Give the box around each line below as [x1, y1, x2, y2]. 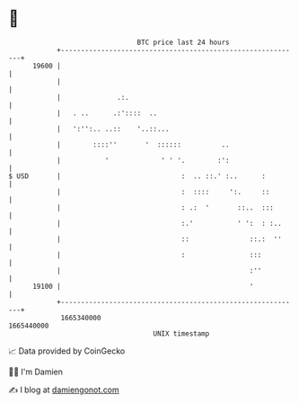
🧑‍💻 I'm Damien [8, 366, 64, 377]
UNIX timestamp [153, 328, 210, 338]
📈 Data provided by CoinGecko [8, 346, 126, 356]
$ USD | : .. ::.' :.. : [8, 171, 267, 181]
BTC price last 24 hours [136, 38, 230, 47]
